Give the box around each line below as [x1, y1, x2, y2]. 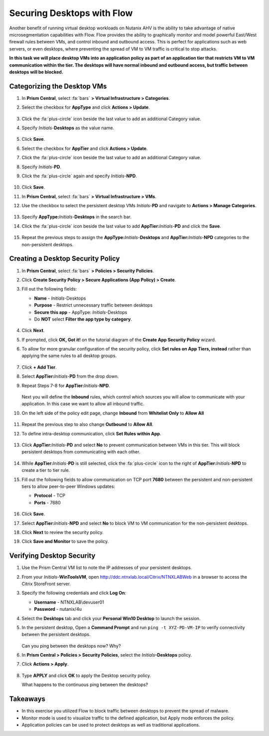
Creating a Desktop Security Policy [9, 255, 120, 263]
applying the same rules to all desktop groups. [21, 353, 117, 359]
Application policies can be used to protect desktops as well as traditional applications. [21, 722, 200, 728]
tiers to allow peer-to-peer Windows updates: [21, 483, 116, 489]
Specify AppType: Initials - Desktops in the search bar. [21, 214, 132, 220]
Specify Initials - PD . [21, 164, 62, 170]
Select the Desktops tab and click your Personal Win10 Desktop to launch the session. [21, 615, 201, 621]
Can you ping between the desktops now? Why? [21, 643, 121, 649]
